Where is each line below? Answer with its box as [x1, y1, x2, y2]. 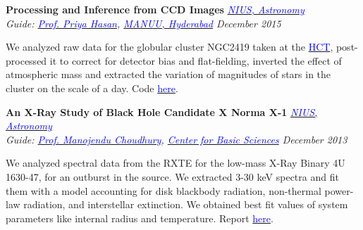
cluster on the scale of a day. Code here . [6, 80, 178, 95]
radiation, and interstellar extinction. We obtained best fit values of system [23, 197, 348, 212]
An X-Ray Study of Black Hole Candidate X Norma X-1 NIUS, [6, 104, 318, 119]
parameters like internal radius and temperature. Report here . [6, 210, 273, 225]
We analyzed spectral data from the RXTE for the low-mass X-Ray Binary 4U [6, 155, 345, 170]
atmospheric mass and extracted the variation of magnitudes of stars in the [6, 67, 331, 82]
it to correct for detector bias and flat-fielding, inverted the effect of [49, 53, 342, 68]
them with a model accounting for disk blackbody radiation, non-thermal [6, 183, 321, 198]
